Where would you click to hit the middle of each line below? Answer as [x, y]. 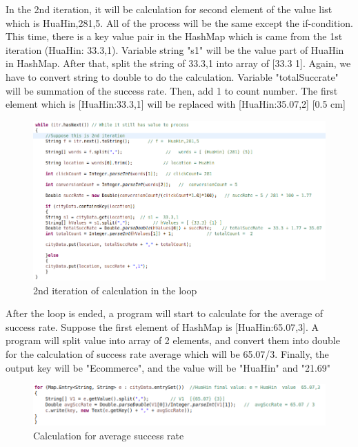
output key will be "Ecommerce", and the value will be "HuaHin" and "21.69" [168, 367]
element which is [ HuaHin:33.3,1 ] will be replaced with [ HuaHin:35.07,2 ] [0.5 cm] [176, 104]
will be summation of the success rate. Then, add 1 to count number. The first [172, 90]
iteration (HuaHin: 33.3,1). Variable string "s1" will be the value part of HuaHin [175, 49]
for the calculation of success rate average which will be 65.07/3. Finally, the [167, 353]
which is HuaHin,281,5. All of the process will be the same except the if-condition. [179, 22]
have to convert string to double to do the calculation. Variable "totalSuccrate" [172, 76]
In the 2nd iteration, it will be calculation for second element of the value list [169, 9]
